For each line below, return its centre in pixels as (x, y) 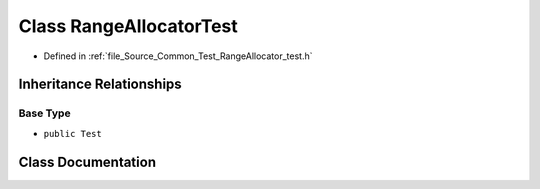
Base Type (44, 113)
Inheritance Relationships (100, 84)
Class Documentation (87, 161)
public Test (72, 133)
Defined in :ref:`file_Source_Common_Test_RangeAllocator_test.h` (178, 56)
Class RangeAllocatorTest (128, 26)
